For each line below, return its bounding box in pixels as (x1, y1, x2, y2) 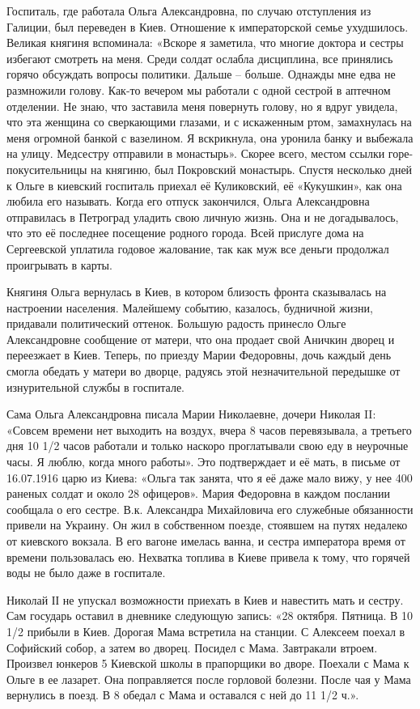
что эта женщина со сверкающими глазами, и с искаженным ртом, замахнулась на (6, 113, 412, 130)
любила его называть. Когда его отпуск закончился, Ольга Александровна (6, 193, 370, 210)
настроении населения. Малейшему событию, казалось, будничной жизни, (6, 299, 373, 316)
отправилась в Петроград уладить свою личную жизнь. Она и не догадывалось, (6, 208, 399, 225)
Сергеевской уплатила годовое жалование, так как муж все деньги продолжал (6, 240, 389, 257)
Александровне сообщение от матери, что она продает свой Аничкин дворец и (6, 330, 395, 347)
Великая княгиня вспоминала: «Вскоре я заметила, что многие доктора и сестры (6, 34, 404, 51)
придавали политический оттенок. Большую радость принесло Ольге (6, 315, 346, 332)
